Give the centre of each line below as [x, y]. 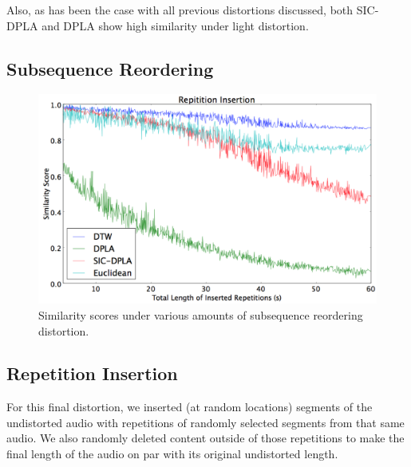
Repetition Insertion [92, 373]
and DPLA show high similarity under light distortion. [175, 25]
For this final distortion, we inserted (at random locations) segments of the [190, 407]
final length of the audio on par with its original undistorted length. [172, 454]
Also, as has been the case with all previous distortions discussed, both [180, 10]
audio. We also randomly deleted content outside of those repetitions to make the [205, 438]
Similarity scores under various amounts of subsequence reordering [201, 314]
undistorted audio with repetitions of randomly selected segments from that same [205, 422]
